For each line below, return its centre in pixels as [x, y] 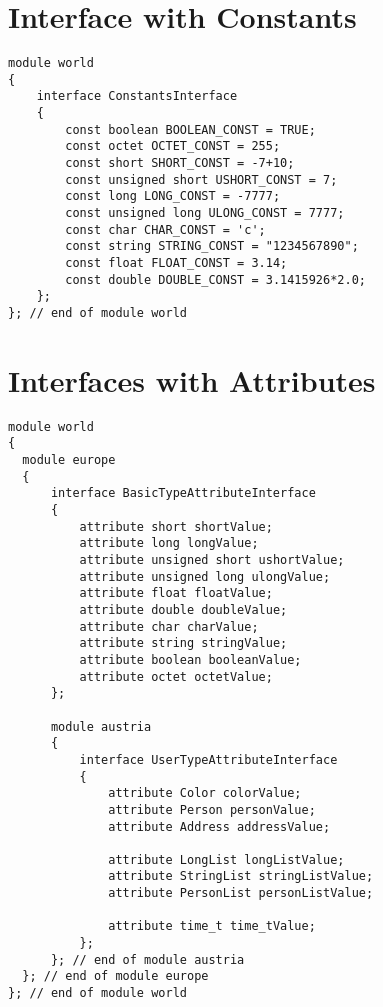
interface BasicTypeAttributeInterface [183, 493]
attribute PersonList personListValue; [241, 893]
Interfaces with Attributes [192, 379]
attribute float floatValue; [176, 593]
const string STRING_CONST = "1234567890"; [212, 246]
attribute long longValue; [169, 543]
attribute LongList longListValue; [226, 859]
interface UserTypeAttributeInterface [208, 759]
